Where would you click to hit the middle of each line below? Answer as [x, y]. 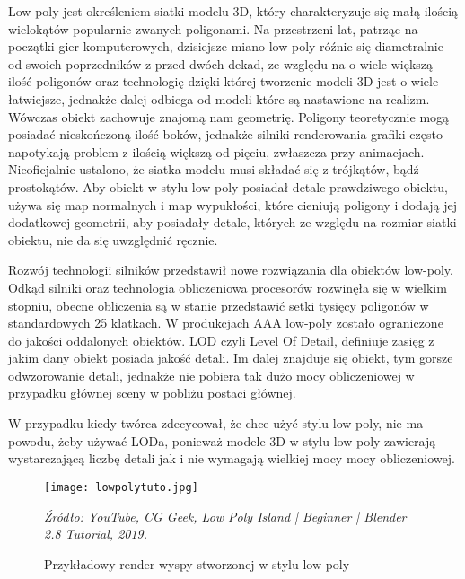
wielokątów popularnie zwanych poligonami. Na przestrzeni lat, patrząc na [213, 28]
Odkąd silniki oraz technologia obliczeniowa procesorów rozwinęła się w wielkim [228, 287]
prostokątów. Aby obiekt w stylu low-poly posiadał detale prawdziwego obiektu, [228, 186]
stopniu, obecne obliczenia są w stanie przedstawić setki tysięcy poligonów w [219, 305]
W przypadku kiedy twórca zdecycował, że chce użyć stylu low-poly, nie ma [216, 423]
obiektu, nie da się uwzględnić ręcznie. [113, 239]
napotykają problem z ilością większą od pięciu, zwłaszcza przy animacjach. [216, 151]
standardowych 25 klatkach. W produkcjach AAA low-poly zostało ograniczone [226, 323]
